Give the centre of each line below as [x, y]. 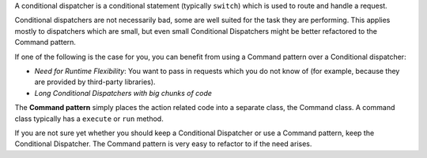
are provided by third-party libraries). [95, 82]
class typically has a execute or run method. [89, 119]
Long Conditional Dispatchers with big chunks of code [123, 93]
